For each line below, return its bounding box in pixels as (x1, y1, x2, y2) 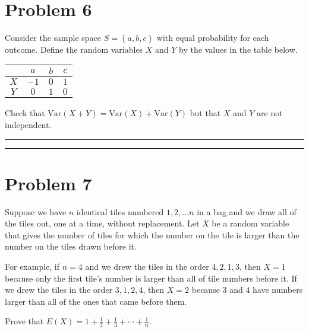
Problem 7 (5, 171, 92, 195)
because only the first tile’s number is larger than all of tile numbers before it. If (5, 272, 297, 284)
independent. (5, 118, 52, 130)
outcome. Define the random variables (5, 43, 143, 55)
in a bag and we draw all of (197, 205, 297, 218)
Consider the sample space (5, 31, 102, 44)
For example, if (5, 260, 60, 272)
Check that (5, 107, 45, 119)
